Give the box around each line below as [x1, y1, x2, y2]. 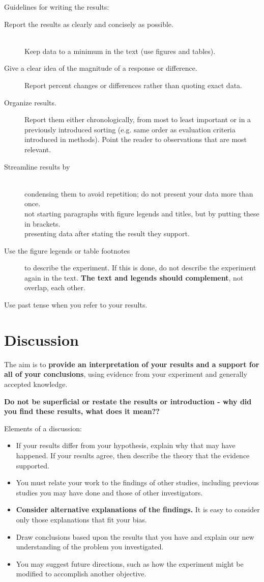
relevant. [24, 144, 51, 154]
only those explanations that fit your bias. [16, 514, 147, 524]
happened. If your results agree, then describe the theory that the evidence [16, 450, 250, 460]
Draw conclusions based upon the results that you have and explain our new [16, 531, 254, 542]
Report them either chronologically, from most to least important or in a [24, 114, 251, 125]
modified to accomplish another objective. [16, 568, 146, 579]
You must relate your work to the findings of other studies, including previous [16, 477, 259, 488]
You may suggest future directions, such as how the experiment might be [16, 558, 244, 569]
